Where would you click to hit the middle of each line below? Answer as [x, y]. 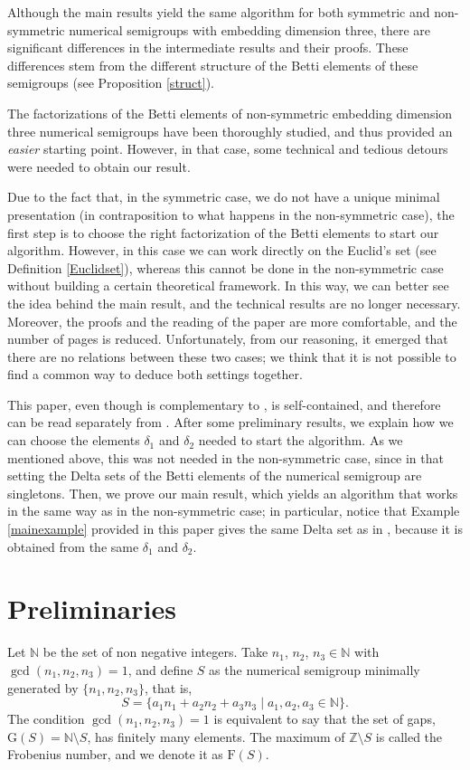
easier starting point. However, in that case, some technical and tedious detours [228, 149]
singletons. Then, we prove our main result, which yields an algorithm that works [233, 493]
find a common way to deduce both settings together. [155, 374]
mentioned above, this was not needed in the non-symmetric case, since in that [226, 457]
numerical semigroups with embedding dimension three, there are [249, 29]
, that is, [169, 687]
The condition [46, 719]
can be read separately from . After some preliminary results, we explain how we [230, 422]
